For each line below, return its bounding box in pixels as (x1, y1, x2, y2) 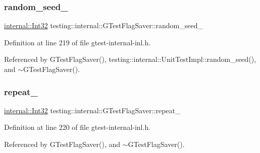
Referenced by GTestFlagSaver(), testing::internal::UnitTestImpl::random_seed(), (4, 54, 256, 64)
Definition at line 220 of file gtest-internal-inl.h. (4, 122, 151, 132)
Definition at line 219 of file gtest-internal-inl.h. (4, 37, 151, 47)
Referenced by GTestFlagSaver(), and (4, 139, 121, 149)
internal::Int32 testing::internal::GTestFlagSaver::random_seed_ (4, 20, 203, 31)
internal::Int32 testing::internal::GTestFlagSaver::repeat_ (4, 105, 181, 115)
